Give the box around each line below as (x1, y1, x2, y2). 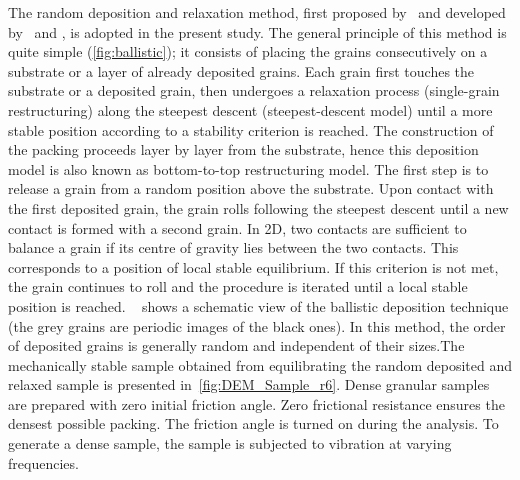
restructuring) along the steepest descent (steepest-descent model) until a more (8, 99, 493, 120)
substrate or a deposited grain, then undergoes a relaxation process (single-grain (8, 80, 500, 101)
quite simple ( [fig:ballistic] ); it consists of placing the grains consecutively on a (8, 41, 488, 62)
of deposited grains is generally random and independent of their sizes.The (8, 335, 465, 356)
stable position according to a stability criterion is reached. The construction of (8, 119, 494, 140)
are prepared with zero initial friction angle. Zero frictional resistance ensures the (8, 393, 505, 414)
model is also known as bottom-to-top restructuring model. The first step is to (8, 158, 489, 179)
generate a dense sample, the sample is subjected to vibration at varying (8, 433, 452, 454)
